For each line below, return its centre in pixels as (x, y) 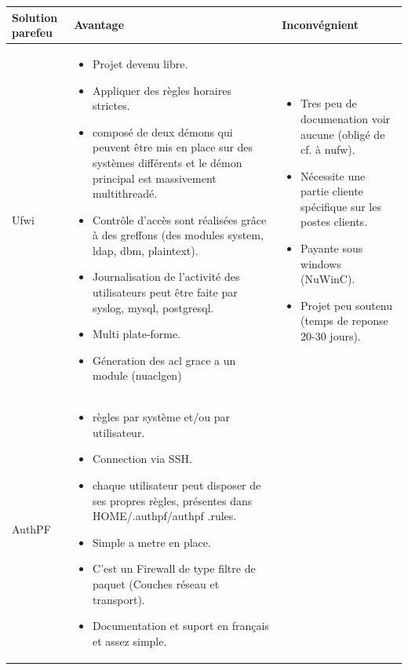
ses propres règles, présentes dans (173, 500)
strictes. (111, 106)
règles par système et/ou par (161, 417)
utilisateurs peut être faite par (165, 292)
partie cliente (332, 191)
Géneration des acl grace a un (164, 360)
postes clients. (334, 222)
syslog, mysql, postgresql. (153, 307)
